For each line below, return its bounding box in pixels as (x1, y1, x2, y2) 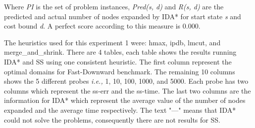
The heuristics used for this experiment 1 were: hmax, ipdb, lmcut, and (4, 37, 221, 47)
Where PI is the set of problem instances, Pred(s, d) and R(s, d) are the (4, 1, 224, 11)
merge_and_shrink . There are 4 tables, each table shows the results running (4, 47, 237, 57)
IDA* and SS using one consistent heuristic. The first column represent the (4, 56, 232, 66)
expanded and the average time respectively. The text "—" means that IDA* (4, 104, 236, 115)
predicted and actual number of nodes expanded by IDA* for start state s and (4, 11, 241, 21)
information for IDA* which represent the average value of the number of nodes (4, 95, 246, 105)
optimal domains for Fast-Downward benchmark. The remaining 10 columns (4, 66, 235, 76)
